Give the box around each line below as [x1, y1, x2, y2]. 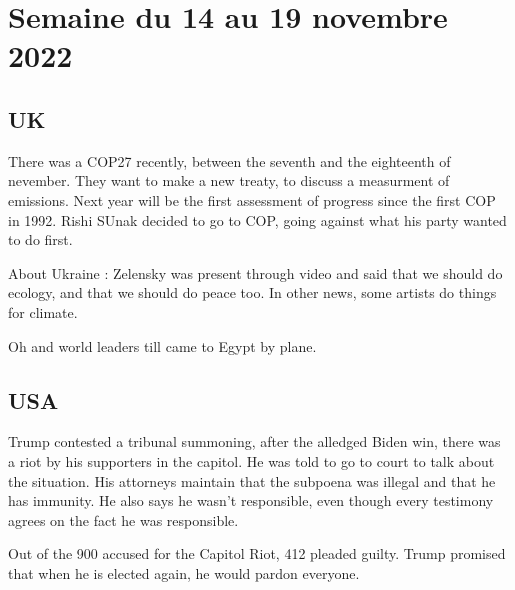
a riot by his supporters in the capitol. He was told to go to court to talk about [8, 450, 495, 471]
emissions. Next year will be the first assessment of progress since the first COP [8, 189, 496, 210]
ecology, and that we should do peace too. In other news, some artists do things [8, 282, 497, 303]
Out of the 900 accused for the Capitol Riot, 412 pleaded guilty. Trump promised [8, 543, 506, 564]
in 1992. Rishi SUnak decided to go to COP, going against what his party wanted [8, 209, 507, 230]
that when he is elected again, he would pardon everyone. [8, 562, 360, 583]
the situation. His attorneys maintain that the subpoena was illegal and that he [8, 470, 496, 491]
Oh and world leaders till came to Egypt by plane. [8, 335, 317, 356]
